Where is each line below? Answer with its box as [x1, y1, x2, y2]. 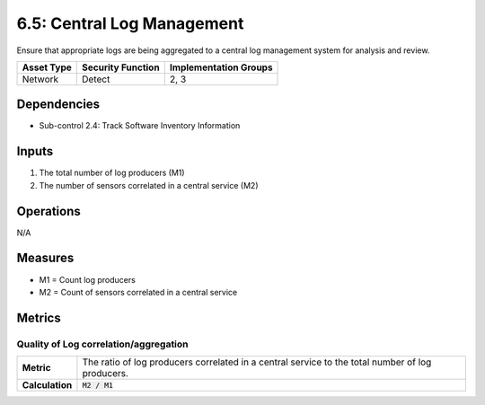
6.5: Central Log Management [16, 13, 244, 33]
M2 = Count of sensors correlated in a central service [39, 286, 238, 297]
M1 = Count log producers [39, 274, 137, 285]
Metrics [16, 310, 62, 325]
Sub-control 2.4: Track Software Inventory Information [39, 120, 241, 131]
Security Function [82, 61, 161, 74]
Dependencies [16, 97, 101, 112]
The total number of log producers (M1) [39, 167, 185, 179]
